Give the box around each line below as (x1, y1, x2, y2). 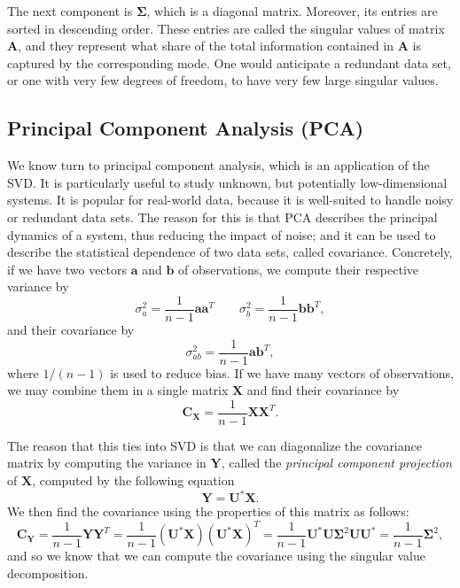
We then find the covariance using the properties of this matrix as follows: (7, 502, 409, 521)
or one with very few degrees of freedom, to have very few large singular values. (7, 71, 439, 89)
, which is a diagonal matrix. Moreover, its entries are (146, 2, 438, 19)
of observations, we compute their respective (178, 259, 419, 278)
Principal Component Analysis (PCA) (7, 114, 364, 142)
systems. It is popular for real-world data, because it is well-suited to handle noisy (7, 190, 454, 209)
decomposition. (7, 563, 89, 582)
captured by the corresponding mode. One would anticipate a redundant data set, (7, 53, 451, 72)
